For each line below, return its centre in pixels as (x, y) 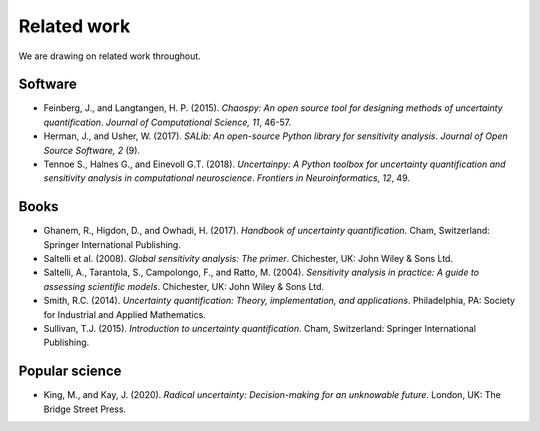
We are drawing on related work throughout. (110, 56)
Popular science (70, 371)
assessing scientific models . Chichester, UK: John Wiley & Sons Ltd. (184, 286)
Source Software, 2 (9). (91, 150)
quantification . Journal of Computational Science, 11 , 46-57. (167, 122)
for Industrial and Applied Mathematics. (125, 314)
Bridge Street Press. (85, 409)
